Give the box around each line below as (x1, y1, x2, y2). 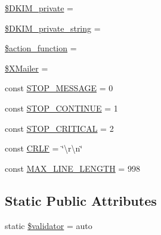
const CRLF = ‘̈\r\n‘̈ (5, 142, 83, 154)
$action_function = (5, 42, 77, 54)
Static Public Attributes (5, 191, 157, 209)
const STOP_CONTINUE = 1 (5, 101, 118, 114)
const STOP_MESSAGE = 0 (5, 82, 113, 94)
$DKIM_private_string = (5, 21, 101, 34)
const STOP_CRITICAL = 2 (5, 122, 114, 134)
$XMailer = (5, 61, 48, 74)
